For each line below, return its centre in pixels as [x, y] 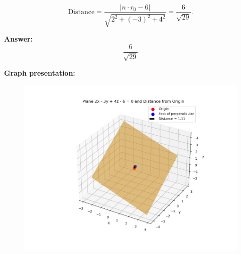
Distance [81, 12]
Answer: [19, 39]
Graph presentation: [40, 72]
